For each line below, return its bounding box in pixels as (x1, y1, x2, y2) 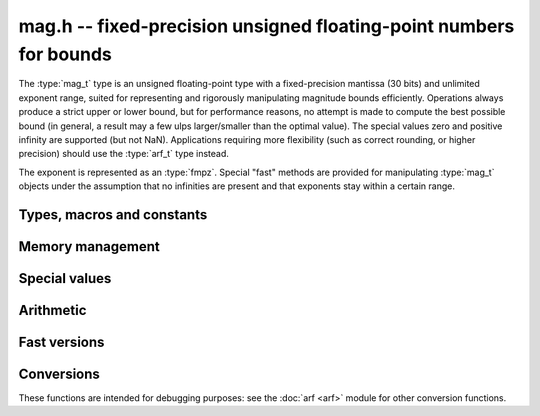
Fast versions (18, 333, 105, 350)
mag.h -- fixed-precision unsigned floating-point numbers (18, 15, 515, 37)
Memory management (18, 238, 160, 255)
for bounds (18, 43, 112, 65)
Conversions (18, 365, 100, 382)
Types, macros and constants (18, 206, 208, 223)
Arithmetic (18, 301, 87, 319)
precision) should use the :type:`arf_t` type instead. (18, 148, 230, 160)
